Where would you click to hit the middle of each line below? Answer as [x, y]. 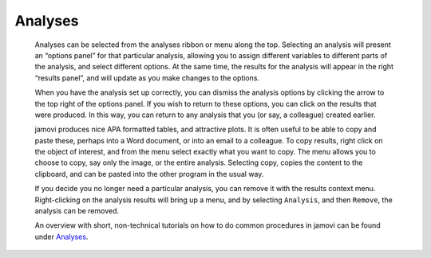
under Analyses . [61, 236]
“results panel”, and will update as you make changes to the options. [147, 78]
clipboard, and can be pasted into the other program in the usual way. [149, 174]
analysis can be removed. [77, 211]
